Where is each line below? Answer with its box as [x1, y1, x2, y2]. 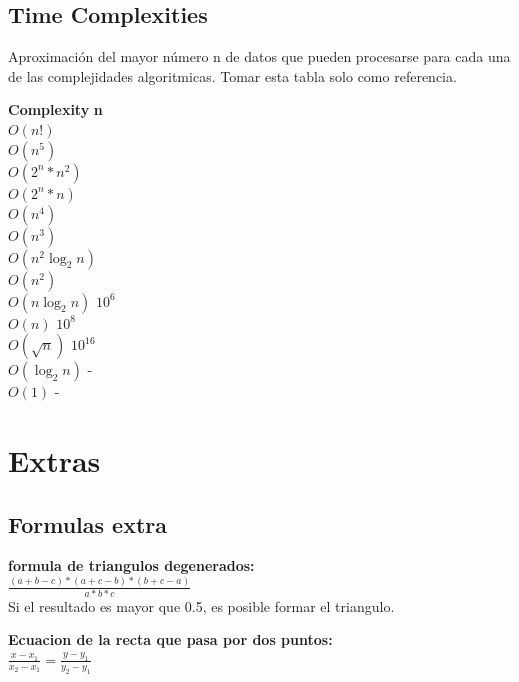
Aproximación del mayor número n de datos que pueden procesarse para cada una [8, 46, 511, 67]
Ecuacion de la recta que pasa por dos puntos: [8, 629, 333, 650]
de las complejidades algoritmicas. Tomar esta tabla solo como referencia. [8, 65, 457, 86]
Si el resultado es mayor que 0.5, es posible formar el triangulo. [8, 595, 395, 616]
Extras [8, 439, 101, 480]
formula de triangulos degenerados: [8, 555, 255, 576]
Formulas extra [8, 508, 167, 539]
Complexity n [8, 99, 103, 120]
